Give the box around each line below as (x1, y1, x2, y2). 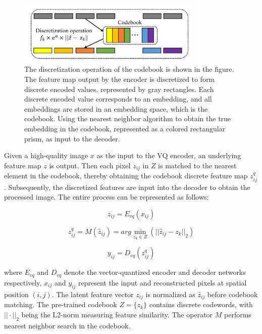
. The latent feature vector (51, 289, 134, 299)
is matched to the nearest (158, 160, 237, 170)
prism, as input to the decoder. (24, 133, 120, 144)
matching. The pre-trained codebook (4, 299, 117, 310)
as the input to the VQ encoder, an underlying (96, 150, 241, 161)
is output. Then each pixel (49, 160, 131, 170)
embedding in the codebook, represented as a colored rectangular (24, 123, 226, 133)
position (4, 289, 29, 299)
